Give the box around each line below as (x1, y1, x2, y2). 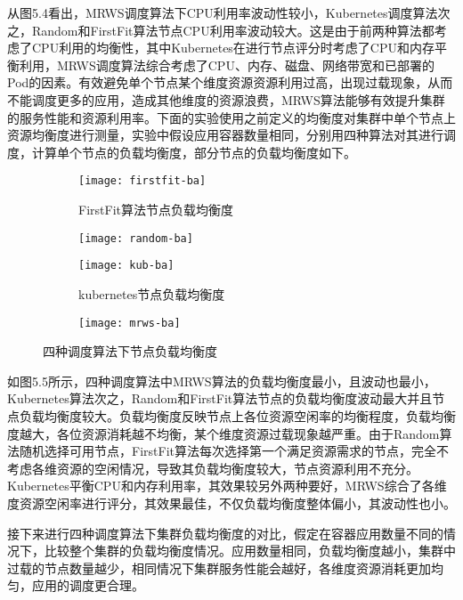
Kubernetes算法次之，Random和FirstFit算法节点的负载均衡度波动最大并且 (7, 389, 433, 408)
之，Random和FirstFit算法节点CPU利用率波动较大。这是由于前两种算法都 (7, 20, 435, 39)
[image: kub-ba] (78, 259, 175, 272)
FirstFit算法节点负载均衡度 (78, 200, 233, 218)
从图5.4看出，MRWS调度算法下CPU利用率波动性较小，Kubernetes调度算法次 (7, 4, 451, 21)
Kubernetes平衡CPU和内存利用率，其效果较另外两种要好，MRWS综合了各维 (7, 476, 447, 495)
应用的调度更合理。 (31, 576, 144, 595)
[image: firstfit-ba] (78, 174, 207, 188)
